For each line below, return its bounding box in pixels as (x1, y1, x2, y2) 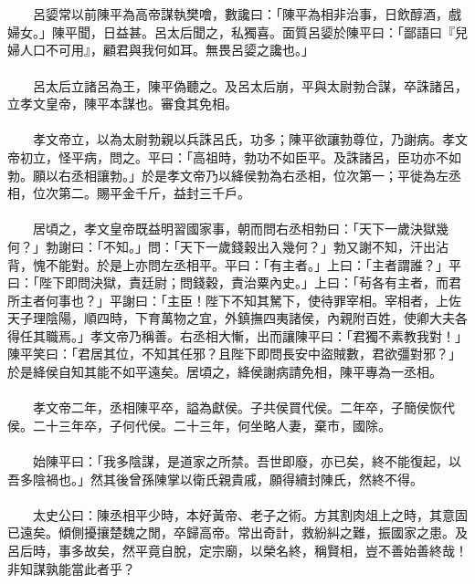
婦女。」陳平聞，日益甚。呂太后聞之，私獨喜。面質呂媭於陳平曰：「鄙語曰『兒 (7, 22, 468, 41)
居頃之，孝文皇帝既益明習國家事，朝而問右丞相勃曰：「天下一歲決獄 (32, 219, 436, 238)
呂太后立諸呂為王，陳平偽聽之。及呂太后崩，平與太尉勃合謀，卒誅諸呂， (32, 76, 468, 95)
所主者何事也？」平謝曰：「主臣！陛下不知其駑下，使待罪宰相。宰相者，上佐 (7, 290, 461, 309)
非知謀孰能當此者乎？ (7, 558, 135, 578)
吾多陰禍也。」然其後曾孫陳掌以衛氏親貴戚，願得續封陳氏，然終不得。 (7, 469, 423, 488)
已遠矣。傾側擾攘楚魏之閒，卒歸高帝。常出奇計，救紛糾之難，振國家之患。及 (7, 523, 468, 542)
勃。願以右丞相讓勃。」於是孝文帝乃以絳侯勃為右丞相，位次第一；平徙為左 (7, 165, 449, 184)
